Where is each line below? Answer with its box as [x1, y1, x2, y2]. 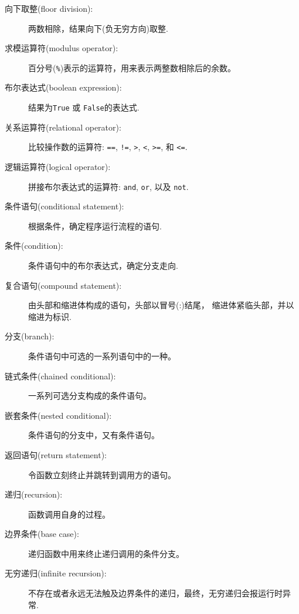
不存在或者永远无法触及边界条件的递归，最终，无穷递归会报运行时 [28, 587, 283, 599]
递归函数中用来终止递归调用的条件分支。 [28, 547, 184, 559]
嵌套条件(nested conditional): [5, 409, 112, 421]
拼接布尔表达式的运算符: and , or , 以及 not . [28, 180, 189, 192]
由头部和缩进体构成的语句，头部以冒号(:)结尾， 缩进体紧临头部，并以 [28, 299, 294, 311]
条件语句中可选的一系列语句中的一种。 [28, 349, 176, 362]
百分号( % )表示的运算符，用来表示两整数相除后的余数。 [28, 61, 236, 74]
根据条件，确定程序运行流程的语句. [28, 219, 162, 232]
